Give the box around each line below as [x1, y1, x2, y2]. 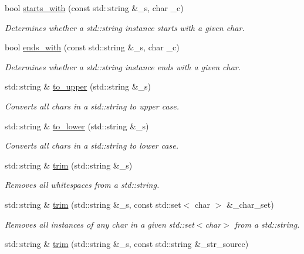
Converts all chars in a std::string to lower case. [5, 139, 178, 152]
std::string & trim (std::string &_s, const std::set [5, 198, 181, 210]
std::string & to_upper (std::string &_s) [5, 80, 151, 92]
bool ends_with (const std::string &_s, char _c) [5, 41, 180, 53]
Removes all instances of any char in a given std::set [5, 218, 194, 230]
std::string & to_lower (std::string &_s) [5, 119, 149, 132]
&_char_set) [227, 198, 274, 210]
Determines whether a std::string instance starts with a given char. [5, 21, 245, 33]
